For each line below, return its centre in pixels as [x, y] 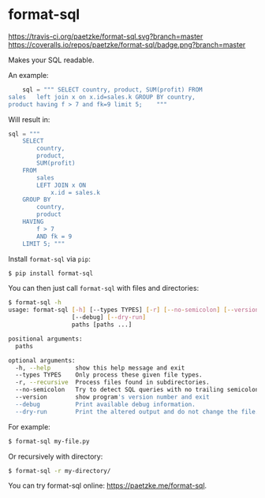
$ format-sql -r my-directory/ [60, 470]
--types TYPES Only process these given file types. [109, 375]
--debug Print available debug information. [105, 404]
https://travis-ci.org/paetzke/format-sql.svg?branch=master [106, 36]
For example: [30, 426]
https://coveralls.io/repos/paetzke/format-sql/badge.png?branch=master [127, 44]
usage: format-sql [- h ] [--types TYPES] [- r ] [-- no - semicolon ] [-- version [134, 310]
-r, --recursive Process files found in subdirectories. [113, 383]
